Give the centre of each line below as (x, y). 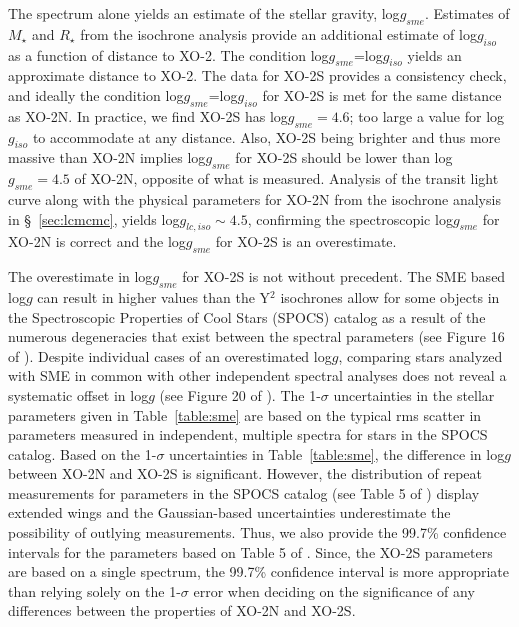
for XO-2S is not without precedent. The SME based (344, 276)
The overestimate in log (80, 276)
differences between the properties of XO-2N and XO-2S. (182, 610)
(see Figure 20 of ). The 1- (240, 394)
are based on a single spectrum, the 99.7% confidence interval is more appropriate (259, 571)
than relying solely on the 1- (94, 590)
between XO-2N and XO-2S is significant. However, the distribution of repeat (245, 473)
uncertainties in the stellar (414, 394)
